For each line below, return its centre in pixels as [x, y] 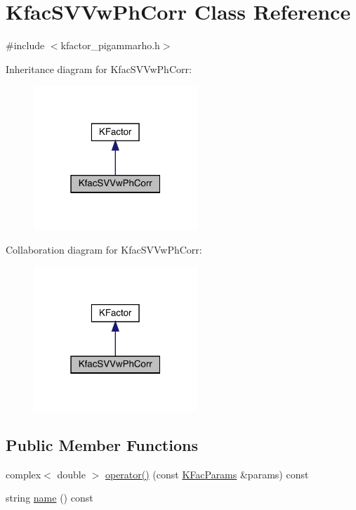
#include [25, 45]
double [71, 474]
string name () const [50, 498]
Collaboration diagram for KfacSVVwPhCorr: [104, 250]
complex [24, 474]
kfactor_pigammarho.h [110, 45]
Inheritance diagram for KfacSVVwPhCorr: [99, 68]
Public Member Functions [102, 444]
